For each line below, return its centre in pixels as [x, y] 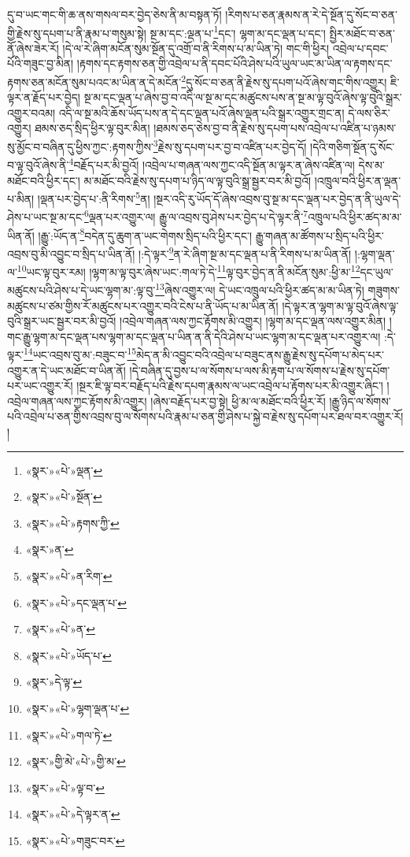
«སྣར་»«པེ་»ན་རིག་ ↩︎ [69, 576]
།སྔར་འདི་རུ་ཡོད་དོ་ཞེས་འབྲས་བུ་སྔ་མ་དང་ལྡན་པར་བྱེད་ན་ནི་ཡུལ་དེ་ [277, 198]
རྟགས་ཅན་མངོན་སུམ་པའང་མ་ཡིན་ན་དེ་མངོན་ [94, 82]
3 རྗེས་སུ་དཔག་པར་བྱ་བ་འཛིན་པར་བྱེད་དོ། [230, 145]
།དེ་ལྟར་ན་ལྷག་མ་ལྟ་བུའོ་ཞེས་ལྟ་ [340, 305]
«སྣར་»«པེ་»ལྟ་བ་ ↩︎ [65, 787]
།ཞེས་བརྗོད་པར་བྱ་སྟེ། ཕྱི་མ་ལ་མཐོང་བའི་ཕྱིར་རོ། [238, 401]
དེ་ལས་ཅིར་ [369, 112]
